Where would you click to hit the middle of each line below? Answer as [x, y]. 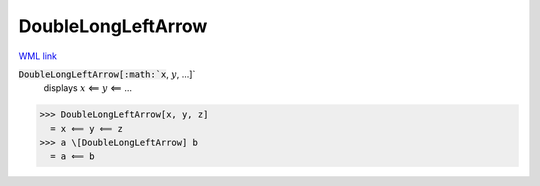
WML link [38, 56]
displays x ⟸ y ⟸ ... [87, 88]
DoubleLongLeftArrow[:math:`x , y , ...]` [107, 74]
